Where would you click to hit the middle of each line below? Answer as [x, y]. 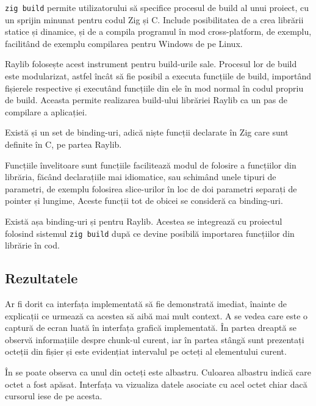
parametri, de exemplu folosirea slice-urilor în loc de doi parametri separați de [151, 188]
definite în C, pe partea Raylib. [63, 144]
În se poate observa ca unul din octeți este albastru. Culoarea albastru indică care [158, 372]
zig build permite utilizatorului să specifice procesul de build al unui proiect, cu [157, 7]
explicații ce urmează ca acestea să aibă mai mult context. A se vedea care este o [156, 315]
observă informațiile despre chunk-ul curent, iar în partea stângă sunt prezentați [155, 339]
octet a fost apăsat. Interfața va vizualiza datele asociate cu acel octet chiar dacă [156, 384]
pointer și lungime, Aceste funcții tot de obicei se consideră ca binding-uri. [144, 201]
